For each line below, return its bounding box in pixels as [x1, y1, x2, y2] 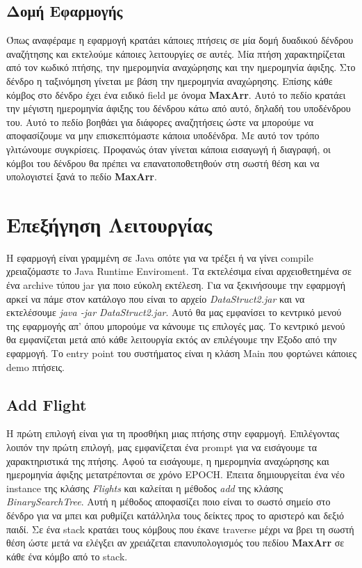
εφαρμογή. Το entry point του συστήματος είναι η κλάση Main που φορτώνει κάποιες [6, 346, 356, 361]
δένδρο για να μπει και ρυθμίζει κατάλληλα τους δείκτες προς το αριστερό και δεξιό [6, 507, 344, 522]
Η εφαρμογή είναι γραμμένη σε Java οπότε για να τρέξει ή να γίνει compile [6, 250, 313, 265]
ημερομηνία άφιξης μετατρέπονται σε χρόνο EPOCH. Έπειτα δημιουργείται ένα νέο [6, 467, 345, 482]
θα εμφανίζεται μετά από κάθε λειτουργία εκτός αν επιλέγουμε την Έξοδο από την [6, 332, 337, 347]
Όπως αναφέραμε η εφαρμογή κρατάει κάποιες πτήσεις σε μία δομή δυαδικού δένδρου [6, 33, 354, 47]
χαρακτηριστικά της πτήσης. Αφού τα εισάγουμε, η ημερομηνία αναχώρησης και [6, 453, 329, 468]
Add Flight [6, 393, 87, 415]
